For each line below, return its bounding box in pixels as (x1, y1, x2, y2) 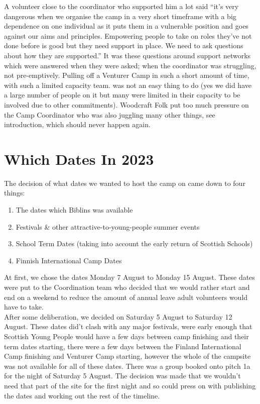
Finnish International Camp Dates (16, 255, 122, 265)
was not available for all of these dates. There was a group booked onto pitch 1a (4, 360, 250, 371)
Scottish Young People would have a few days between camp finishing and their (4, 331, 249, 341)
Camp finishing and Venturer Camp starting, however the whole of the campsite (4, 351, 251, 361)
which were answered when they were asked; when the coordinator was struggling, (4, 60, 256, 70)
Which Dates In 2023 (4, 148, 154, 169)
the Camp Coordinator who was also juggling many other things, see (4, 109, 215, 120)
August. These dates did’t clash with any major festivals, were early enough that (4, 321, 252, 332)
